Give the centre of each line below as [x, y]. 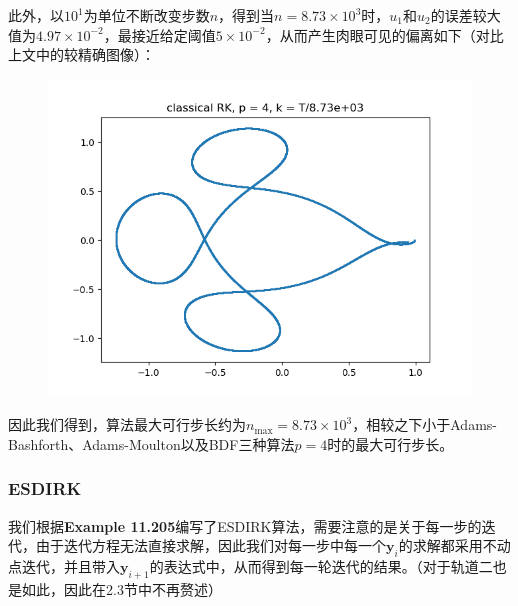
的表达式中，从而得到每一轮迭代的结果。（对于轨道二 [321, 566]
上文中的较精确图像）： [81, 54]
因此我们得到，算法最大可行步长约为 [127, 424]
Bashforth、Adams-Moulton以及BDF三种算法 [151, 443]
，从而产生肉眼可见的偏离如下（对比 [384, 34]
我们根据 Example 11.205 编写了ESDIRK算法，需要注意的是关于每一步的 [245, 525]
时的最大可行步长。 [390, 443]
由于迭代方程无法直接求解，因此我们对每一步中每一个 [210, 545]
